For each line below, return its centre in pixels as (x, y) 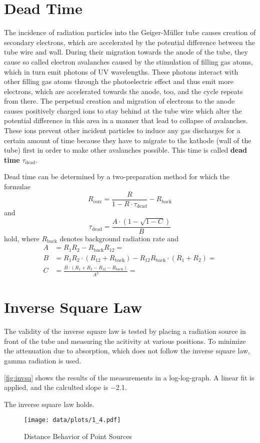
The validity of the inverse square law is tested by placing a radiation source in (125, 331)
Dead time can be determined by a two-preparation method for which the (117, 176)
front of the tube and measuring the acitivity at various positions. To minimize (125, 341)
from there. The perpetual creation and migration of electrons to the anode (119, 101)
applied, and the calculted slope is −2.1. (65, 387)
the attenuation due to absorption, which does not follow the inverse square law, (127, 351)
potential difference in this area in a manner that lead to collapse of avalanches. (126, 120)
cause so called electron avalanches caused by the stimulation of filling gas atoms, (128, 61)
